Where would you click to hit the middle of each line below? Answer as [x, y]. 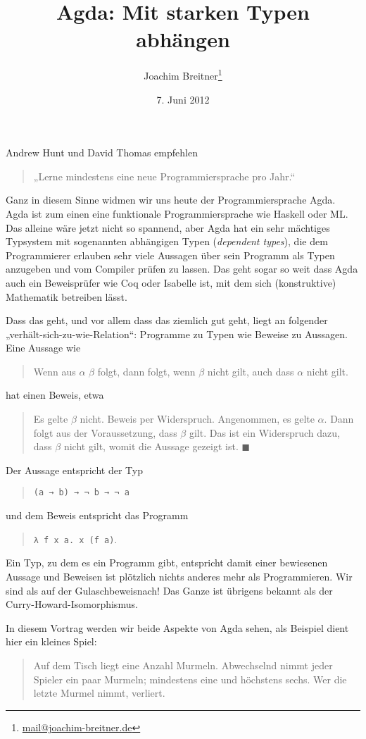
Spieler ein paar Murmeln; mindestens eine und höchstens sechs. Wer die [190, 679]
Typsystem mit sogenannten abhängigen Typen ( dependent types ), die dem [167, 241]
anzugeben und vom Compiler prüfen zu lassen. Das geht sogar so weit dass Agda [182, 269]
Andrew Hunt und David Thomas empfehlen [102, 153]
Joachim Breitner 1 [183, 74]
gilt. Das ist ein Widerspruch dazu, [264, 432]
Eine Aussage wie [43, 348]
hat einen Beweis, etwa [55, 395]
